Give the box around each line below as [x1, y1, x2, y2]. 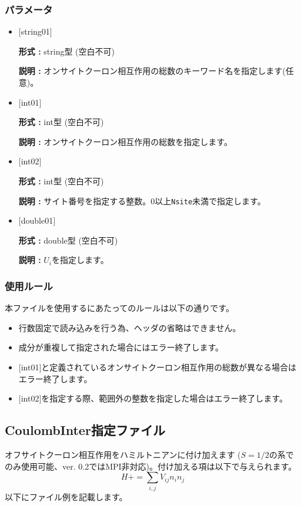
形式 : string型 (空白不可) [18, 45, 115, 57]
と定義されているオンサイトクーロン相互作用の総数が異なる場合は [41, 361, 296, 373]
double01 [21, 214, 53, 227]
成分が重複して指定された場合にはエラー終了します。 [18, 341, 223, 353]
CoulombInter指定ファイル [5, 421, 165, 439]
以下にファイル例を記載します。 [5, 490, 128, 502]
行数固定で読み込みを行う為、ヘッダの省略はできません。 [18, 321, 241, 333]
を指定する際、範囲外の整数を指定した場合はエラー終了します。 [41, 392, 287, 404]
